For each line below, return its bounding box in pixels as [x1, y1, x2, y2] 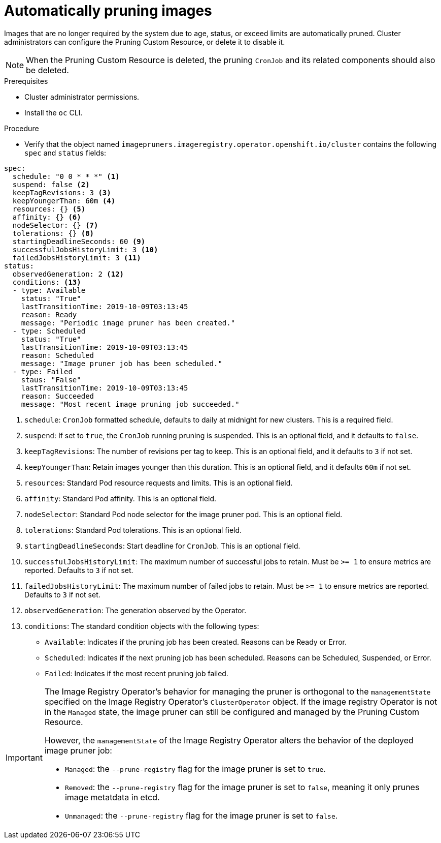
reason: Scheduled [21, 351, 94, 359]
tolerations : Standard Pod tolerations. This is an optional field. [24, 525, 242, 534]
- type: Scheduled [12, 326, 86, 335]
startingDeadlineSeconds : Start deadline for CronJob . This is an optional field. [24, 541, 300, 550]
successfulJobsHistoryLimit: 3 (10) [12, 245, 158, 254]
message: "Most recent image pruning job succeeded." [21, 400, 240, 408]
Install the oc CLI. [24, 108, 83, 117]
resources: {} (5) [12, 204, 86, 213]
